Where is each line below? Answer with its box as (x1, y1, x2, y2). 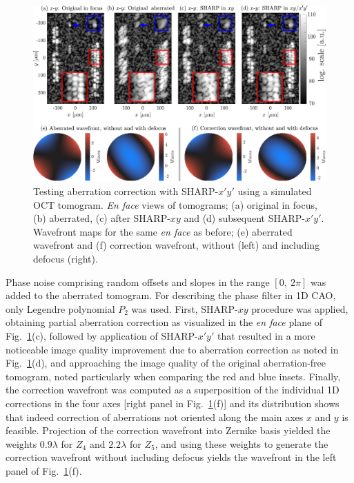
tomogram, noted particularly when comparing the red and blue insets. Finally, (6, 369, 341, 383)
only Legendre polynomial (6, 301, 115, 316)
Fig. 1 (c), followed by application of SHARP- (6, 329, 198, 342)
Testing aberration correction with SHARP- (33, 184, 219, 198)
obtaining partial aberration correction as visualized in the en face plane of (6, 315, 323, 329)
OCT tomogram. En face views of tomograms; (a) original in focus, (33, 197, 317, 212)
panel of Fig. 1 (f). (6, 463, 82, 477)
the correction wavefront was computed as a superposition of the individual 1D (6, 382, 340, 397)
